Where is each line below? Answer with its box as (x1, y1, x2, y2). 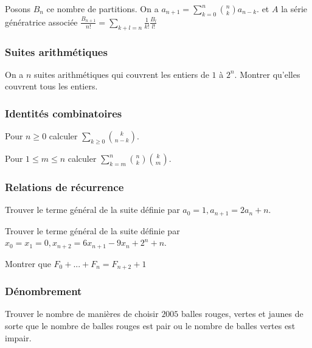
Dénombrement (5, 284, 82, 299)
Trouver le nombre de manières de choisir (5, 307, 159, 320)
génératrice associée (5, 15, 78, 28)
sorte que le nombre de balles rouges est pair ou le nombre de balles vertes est (5, 319, 296, 332)
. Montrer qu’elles (234, 68, 300, 80)
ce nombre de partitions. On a (46, 2, 159, 15)
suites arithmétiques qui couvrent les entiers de (34, 68, 209, 80)
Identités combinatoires (5, 105, 122, 120)
